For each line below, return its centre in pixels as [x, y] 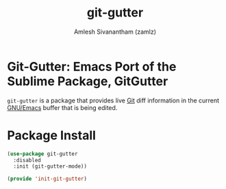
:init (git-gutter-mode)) [50, 166]
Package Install [51, 135]
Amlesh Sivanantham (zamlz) [115, 32]
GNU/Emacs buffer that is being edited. [62, 107]
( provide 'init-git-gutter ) [47, 179]
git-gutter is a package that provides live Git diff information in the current [113, 100]
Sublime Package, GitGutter [88, 81]
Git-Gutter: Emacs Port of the [92, 66]
